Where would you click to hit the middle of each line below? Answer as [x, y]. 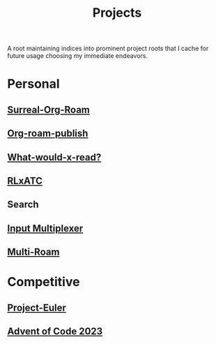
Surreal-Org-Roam [49, 110]
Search [23, 205]
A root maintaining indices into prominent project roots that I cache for [108, 48]
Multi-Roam [33, 252]
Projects [117, 13]
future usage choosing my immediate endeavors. [78, 56]
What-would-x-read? [54, 157]
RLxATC [25, 180]
